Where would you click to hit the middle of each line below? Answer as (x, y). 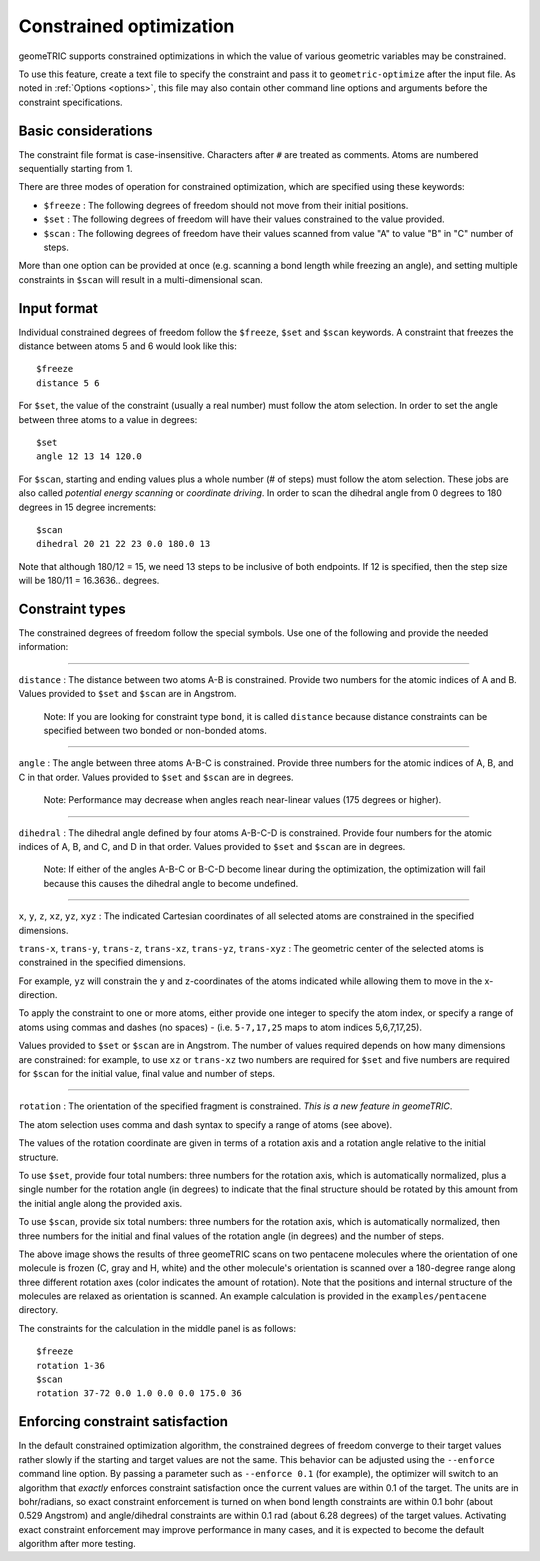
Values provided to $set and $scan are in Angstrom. (127, 694)
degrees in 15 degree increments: (87, 507)
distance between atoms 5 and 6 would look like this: (127, 346)
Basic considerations (85, 130)
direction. (38, 995)
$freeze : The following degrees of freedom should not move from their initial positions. (226, 205)
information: (43, 647)
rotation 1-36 (70, 1365)
